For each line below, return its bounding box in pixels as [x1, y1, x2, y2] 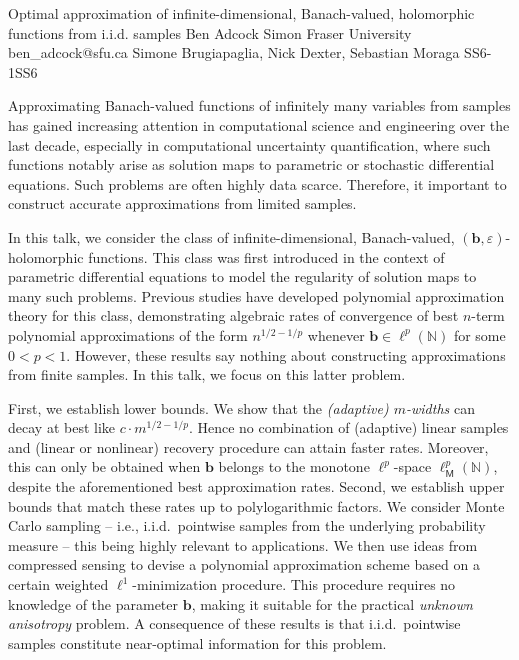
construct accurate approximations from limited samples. [8, 193, 357, 214]
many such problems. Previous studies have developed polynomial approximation [8, 285, 505, 306]
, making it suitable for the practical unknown [191, 593, 473, 614]
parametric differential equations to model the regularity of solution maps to [8, 266, 477, 287]
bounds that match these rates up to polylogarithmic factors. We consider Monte [8, 495, 505, 516]
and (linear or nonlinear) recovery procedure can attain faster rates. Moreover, [8, 436, 489, 457]
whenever [307, 324, 365, 345]
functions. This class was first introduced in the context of [88, 246, 445, 267]
